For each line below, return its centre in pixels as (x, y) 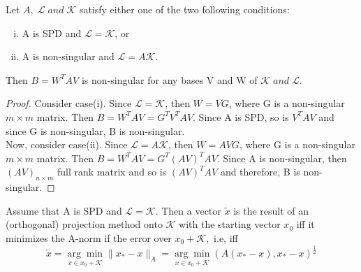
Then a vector (191, 210)
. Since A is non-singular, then (282, 158)
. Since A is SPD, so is (241, 116)
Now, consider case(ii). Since (67, 144)
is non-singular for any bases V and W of (169, 79)
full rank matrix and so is (112, 172)
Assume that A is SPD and (64, 210)
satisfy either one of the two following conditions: (184, 9)
